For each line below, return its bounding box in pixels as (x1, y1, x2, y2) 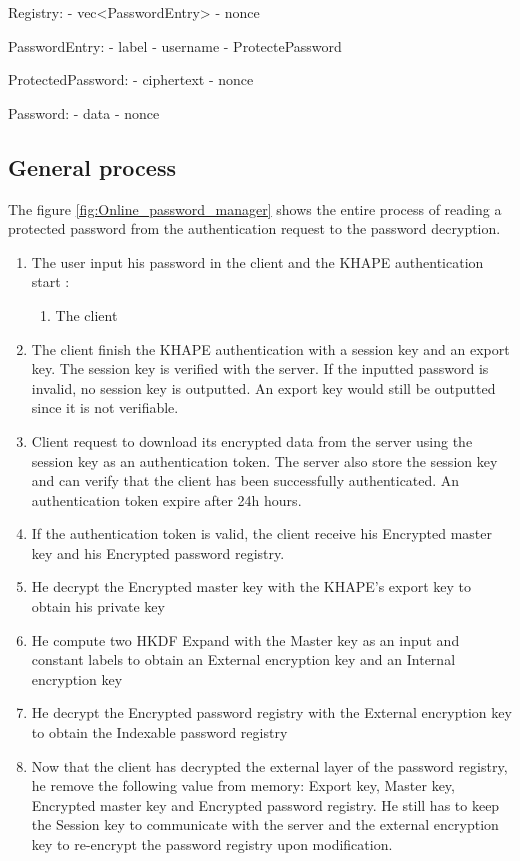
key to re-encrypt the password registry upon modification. (31, 834, 393, 855)
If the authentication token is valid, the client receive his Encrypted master (31, 523, 492, 544)
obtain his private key (31, 596, 165, 617)
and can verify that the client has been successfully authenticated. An (31, 470, 460, 491)
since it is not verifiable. (31, 397, 179, 418)
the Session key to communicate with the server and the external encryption (31, 814, 499, 835)
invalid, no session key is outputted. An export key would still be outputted (31, 377, 496, 398)
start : (31, 271, 70, 292)
